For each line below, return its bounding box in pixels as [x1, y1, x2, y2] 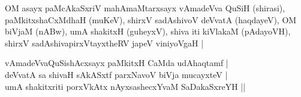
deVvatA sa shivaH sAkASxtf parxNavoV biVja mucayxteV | [5, 68, 228, 80]
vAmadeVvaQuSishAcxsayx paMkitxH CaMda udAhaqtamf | [5, 57, 228, 69]
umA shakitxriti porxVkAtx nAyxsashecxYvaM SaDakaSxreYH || [5, 80, 246, 92]
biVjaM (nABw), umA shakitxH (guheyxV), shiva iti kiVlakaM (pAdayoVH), [5, 25, 291, 37]
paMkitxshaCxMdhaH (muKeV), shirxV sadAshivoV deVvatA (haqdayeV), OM [5, 13, 297, 26]
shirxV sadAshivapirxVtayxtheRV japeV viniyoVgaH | [5, 36, 204, 49]
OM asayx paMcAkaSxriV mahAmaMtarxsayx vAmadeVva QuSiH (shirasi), [5, 2, 285, 14]
